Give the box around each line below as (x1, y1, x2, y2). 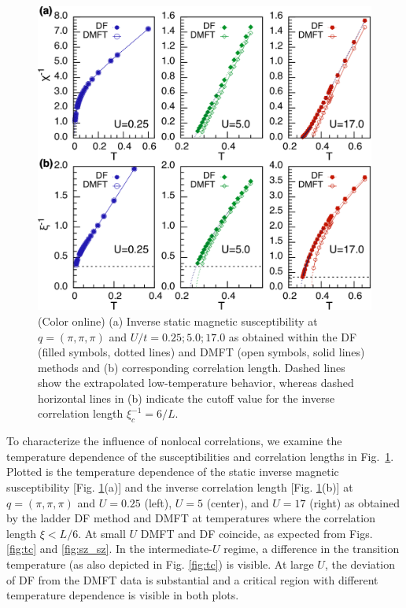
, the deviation (324, 556, 395, 573)
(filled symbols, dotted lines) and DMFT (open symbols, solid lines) (38, 344, 365, 360)
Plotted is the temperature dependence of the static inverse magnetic (6, 463, 339, 480)
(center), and (206, 494, 269, 510)
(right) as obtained (309, 494, 400, 510)
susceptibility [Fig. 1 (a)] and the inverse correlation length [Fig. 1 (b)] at (6, 479, 353, 496)
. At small (78, 525, 126, 541)
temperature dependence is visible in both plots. (6, 587, 239, 603)
